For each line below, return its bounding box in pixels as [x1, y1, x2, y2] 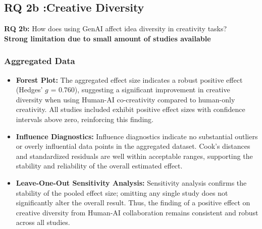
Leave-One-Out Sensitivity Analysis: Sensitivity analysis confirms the [16, 177, 247, 188]
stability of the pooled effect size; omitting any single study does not [16, 187, 228, 198]
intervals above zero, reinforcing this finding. [16, 113, 153, 124]
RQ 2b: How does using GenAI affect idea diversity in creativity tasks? [4, 23, 227, 34]
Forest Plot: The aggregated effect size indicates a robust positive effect [16, 74, 243, 85]
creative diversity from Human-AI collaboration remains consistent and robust [16, 207, 258, 217]
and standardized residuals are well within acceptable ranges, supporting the [16, 150, 253, 161]
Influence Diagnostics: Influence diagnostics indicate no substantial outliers [16, 131, 258, 141]
